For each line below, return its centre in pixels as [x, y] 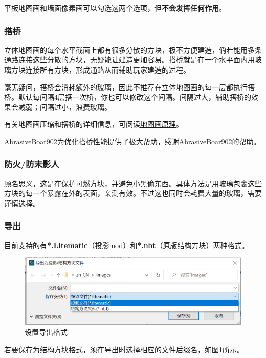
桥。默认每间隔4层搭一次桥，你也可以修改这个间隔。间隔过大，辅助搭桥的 [128, 97]
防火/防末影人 [32, 164]
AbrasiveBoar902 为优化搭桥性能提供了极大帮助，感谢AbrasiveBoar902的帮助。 [132, 141]
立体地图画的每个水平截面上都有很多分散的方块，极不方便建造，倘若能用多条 [133, 49]
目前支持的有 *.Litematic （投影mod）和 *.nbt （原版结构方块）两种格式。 [127, 245]
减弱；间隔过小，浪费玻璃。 [65, 107]
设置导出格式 [46, 332]
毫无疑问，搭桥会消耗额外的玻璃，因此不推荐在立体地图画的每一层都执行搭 [129, 87]
